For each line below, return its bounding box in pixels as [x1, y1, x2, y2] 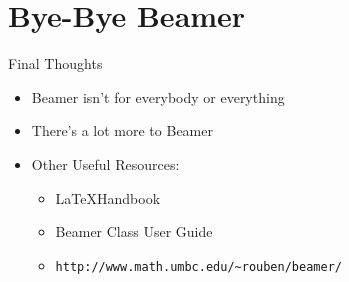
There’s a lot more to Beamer [31, 120, 213, 141]
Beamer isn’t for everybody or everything [31, 86, 285, 107]
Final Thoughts [8, 53, 103, 74]
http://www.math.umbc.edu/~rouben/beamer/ [55, 259, 342, 274]
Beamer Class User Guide [55, 221, 213, 242]
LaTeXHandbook [55, 187, 161, 208]
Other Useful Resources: [31, 153, 180, 174]
